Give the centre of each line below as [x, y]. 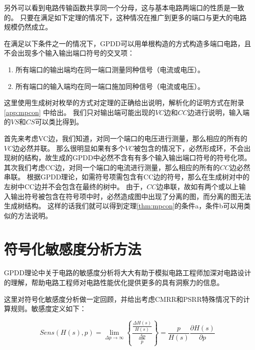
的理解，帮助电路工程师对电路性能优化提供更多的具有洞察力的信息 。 [114, 282]
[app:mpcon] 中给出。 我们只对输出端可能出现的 [80, 112]
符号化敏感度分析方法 [73, 249]
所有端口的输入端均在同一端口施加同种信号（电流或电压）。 [110, 86]
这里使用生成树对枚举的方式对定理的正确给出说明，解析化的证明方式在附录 [124, 102]
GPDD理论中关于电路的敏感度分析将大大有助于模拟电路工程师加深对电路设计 [127, 273]
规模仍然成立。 [28, 27]
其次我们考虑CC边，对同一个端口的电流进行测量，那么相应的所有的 [112, 167]
